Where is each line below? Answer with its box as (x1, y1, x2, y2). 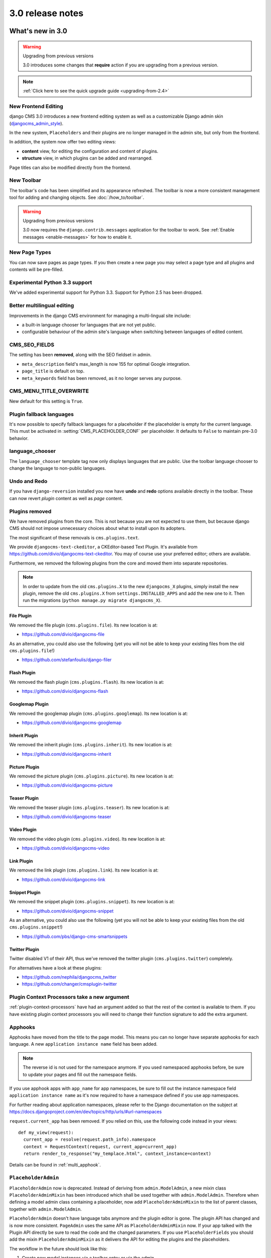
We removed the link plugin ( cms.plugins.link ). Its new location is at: (9, 867, 159, 873)
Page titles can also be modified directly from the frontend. (9, 164, 131, 171)
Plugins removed (9, 508, 52, 515)
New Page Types (9, 249, 51, 256)
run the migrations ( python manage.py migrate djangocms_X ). (23, 597, 162, 603)
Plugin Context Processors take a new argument (9, 994, 129, 1001)
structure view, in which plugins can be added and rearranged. (22, 155, 153, 161)
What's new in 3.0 (9, 27, 67, 35)
